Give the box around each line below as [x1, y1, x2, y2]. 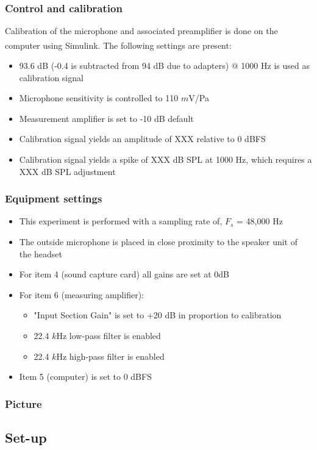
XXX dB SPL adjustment [19, 165, 116, 177]
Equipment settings [5, 191, 102, 206]
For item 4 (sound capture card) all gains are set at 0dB [19, 268, 229, 280]
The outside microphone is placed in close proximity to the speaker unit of [19, 235, 297, 248]
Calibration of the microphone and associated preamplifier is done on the [5, 24, 278, 37]
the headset [19, 247, 62, 260]
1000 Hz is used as [241, 59, 310, 72]
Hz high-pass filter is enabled [56, 349, 165, 362]
